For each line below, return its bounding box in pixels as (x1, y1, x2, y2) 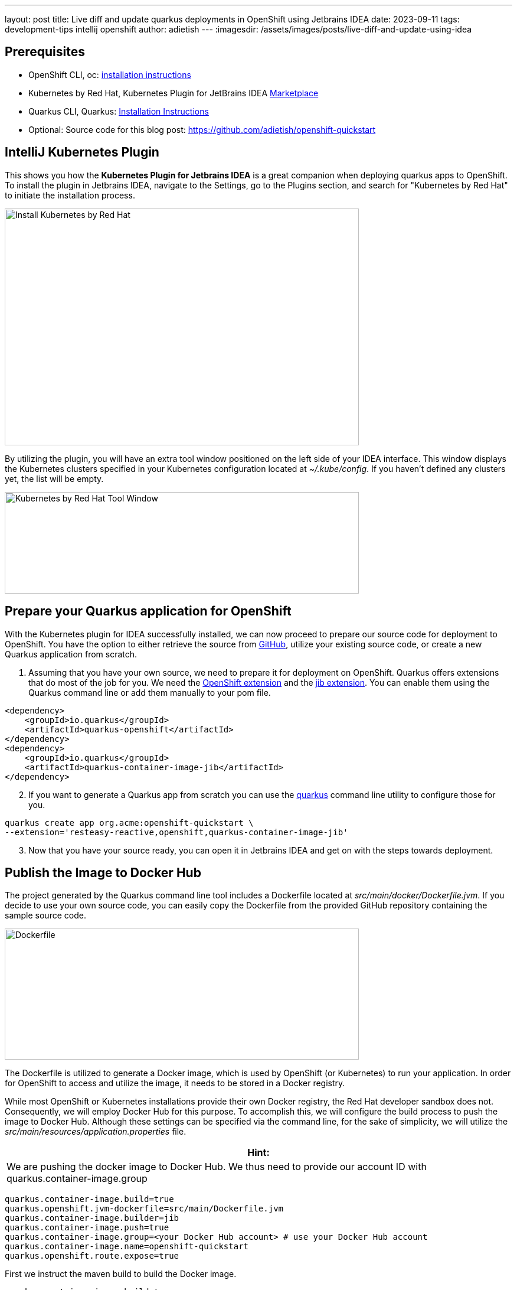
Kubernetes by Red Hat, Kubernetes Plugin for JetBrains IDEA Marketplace (28, 87, 319, 98)
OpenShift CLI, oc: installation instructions (28, 69, 191, 80)
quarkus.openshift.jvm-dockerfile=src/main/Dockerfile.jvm (5, 1204, 284, 1214)
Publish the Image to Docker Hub (5, 865, 201, 880)
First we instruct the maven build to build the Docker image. (5, 1269, 237, 1279)
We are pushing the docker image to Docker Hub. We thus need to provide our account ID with (6, 1161, 427, 1173)
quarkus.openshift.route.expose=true (5, 1251, 179, 1261)
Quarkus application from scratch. (5, 649, 138, 659)
